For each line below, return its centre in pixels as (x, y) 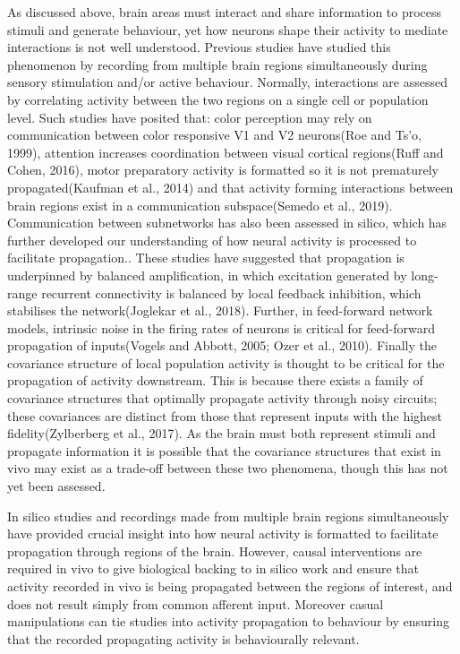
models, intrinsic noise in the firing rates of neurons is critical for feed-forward (221, 327)
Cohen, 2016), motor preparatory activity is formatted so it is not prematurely (223, 170)
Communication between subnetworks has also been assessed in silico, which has (227, 223)
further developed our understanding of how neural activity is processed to (212, 240)
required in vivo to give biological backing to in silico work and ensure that (213, 568)
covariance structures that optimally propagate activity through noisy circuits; (222, 398)
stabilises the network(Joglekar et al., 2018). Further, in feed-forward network (220, 310)
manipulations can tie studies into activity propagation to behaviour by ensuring (228, 621)
